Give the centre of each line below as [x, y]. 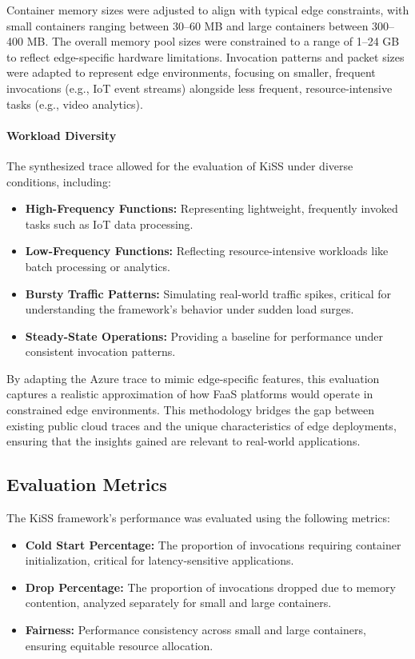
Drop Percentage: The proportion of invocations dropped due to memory [210, 587]
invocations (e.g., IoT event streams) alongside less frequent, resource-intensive [200, 88]
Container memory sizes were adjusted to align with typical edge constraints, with [208, 10]
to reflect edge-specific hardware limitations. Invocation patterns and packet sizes [206, 56]
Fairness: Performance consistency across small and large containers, [196, 630]
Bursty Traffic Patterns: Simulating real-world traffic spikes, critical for [208, 293]
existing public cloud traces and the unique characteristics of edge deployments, [202, 425]
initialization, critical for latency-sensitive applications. [160, 560]
